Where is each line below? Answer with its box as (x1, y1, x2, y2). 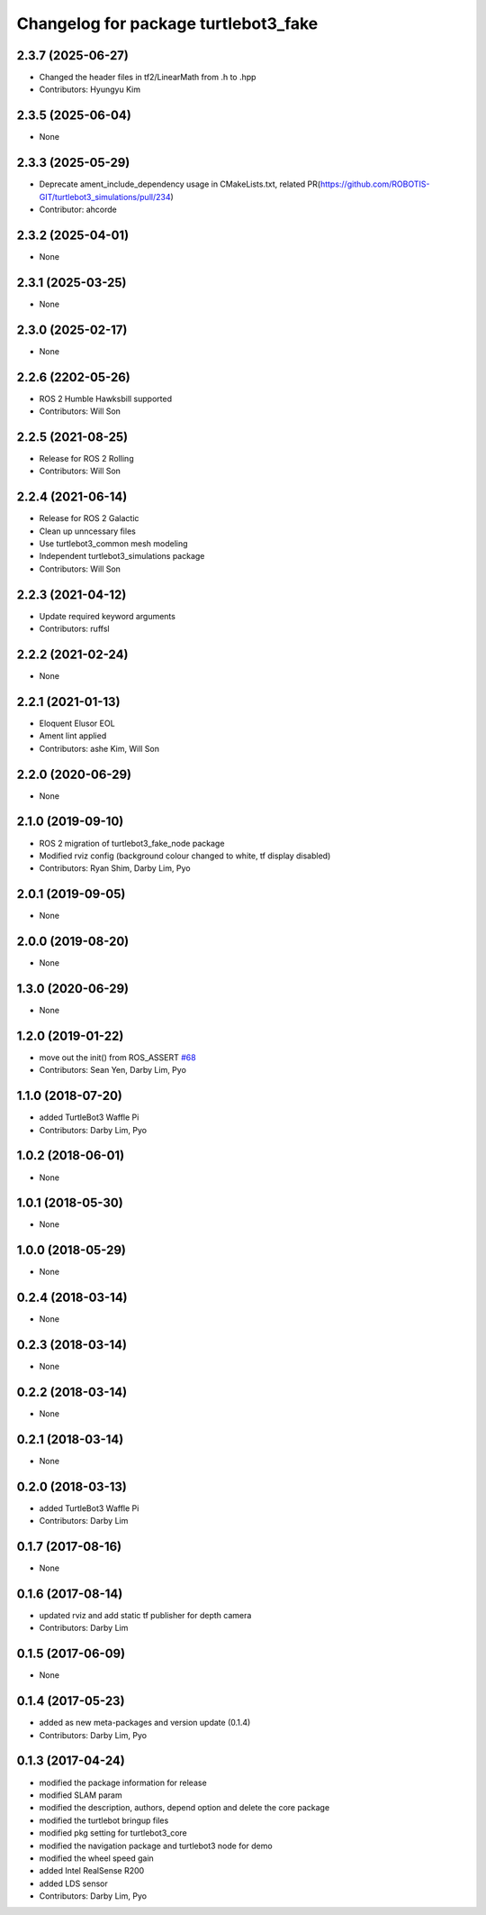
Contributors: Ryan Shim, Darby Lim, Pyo (39, 863, 191, 874)
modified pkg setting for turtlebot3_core (39, 1828, 188, 1838)
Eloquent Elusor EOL (39, 718, 116, 728)
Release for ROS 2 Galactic (39, 513, 139, 524)
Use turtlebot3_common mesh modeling (39, 538, 188, 549)
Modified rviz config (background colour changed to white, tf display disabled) (39, 850, 331, 861)
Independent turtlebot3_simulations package (39, 551, 205, 562)
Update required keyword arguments (39, 610, 175, 621)
